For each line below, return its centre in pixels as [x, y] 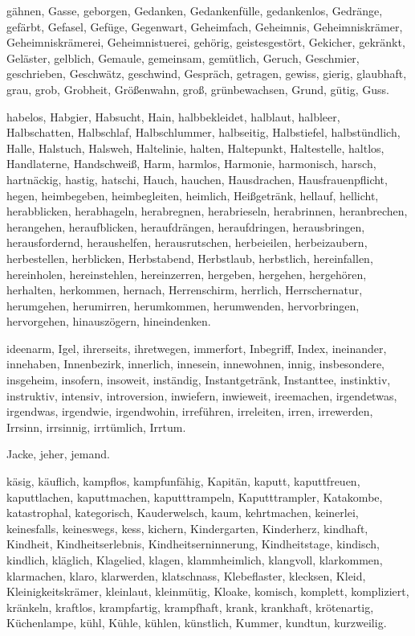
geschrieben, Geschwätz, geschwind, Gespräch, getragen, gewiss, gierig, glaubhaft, [207, 74]
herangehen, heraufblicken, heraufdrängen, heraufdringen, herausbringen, [186, 226]
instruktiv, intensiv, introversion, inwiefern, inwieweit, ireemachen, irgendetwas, [202, 395]
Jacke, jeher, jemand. [58, 454]
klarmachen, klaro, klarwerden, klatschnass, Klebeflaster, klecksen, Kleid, [186, 575]
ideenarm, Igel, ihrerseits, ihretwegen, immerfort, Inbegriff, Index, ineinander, [197, 348]
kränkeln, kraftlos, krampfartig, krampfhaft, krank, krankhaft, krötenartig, [190, 607]
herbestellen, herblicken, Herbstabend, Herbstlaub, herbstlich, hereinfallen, [190, 258]
